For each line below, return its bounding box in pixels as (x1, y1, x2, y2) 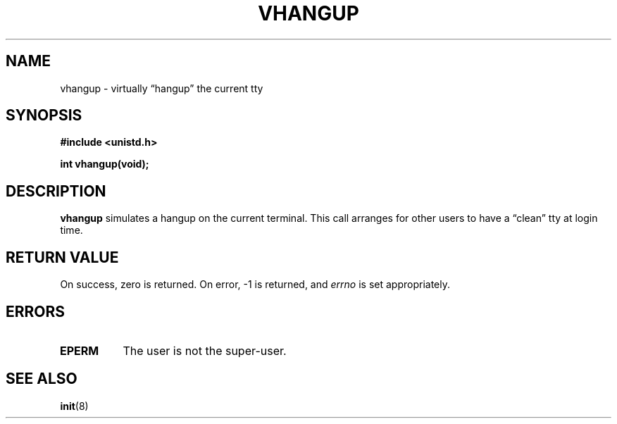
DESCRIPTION (6, 182, 106, 200)
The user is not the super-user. (123, 343, 287, 358)
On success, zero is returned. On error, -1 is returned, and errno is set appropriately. (60, 278, 450, 291)
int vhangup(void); (60, 158, 149, 170)
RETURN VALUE (6, 248, 119, 266)
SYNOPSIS (6, 106, 82, 125)
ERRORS (6, 302, 66, 320)
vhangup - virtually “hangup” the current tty (60, 82, 263, 94)
